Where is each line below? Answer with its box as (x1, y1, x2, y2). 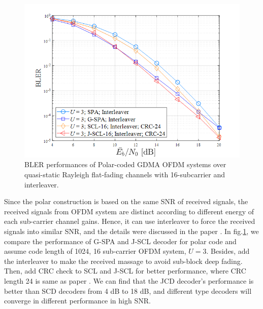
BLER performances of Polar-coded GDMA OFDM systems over (24, 159, 226, 170)
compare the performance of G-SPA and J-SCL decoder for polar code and (4, 236, 237, 246)
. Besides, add (206, 246, 250, 256)
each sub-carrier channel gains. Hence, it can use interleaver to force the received (4, 216, 255, 226)
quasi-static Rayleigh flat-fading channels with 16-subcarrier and (24, 169, 225, 180)
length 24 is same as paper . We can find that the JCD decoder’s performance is (4, 275, 254, 286)
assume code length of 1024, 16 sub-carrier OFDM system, (4, 246, 186, 256)
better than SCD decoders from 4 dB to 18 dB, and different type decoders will (4, 285, 252, 296)
